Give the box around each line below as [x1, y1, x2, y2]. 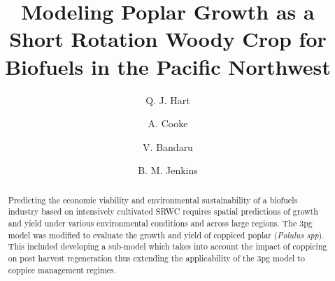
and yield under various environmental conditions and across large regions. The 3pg [8, 217, 313, 229]
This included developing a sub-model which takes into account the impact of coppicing [8, 240, 327, 252]
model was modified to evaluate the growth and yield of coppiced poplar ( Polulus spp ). [8, 229, 325, 240]
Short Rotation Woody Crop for [9, 24, 327, 53]
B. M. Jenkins [138, 163, 198, 178]
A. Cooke [148, 116, 188, 131]
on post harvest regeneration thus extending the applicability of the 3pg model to [8, 252, 305, 264]
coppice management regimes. [8, 264, 117, 275]
